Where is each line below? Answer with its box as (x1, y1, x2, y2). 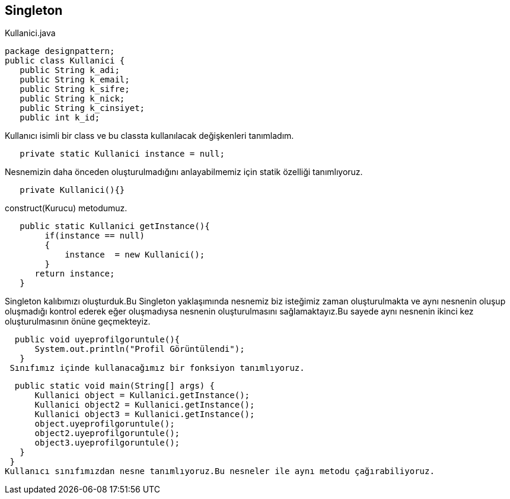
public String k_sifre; (20, 84, 130, 94)
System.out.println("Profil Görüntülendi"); (34, 344, 245, 354)
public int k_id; (20, 113, 100, 123)
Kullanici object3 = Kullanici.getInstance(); (34, 409, 255, 419)
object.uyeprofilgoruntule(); (34, 419, 175, 429)
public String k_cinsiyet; (20, 103, 145, 113)
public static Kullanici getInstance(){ (20, 221, 210, 231)
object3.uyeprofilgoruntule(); (34, 438, 180, 448)
